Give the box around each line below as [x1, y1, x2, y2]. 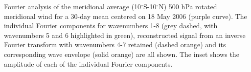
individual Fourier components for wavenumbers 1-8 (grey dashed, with [4, 20, 218, 31]
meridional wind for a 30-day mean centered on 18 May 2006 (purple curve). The [4, 11, 247, 21]
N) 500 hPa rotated [159, 1, 217, 11]
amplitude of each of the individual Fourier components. [4, 58, 173, 69]
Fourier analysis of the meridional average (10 [4, 1, 141, 11]
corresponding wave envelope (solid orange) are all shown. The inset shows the [4, 49, 239, 59]
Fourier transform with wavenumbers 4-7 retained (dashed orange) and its [4, 39, 226, 50]
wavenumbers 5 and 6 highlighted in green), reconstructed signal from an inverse [4, 30, 246, 40]
